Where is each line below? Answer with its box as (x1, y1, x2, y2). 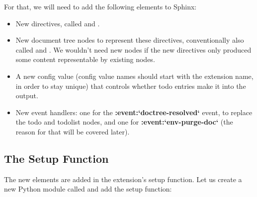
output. (15, 90, 38, 101)
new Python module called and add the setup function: (4, 184, 172, 194)
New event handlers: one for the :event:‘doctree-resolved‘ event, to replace (15, 107, 253, 117)
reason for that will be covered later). (15, 126, 130, 136)
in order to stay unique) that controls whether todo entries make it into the (15, 80, 246, 91)
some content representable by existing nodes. (15, 54, 155, 65)
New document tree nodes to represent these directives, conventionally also (15, 35, 244, 45)
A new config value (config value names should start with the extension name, (15, 70, 254, 81)
